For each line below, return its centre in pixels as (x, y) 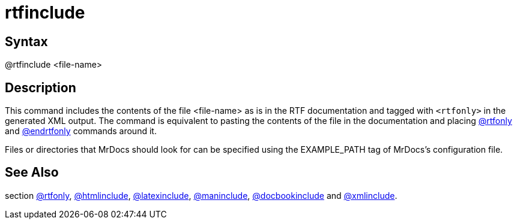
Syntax (26, 41)
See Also (32, 172)
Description (41, 87)
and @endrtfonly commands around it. (81, 131)
